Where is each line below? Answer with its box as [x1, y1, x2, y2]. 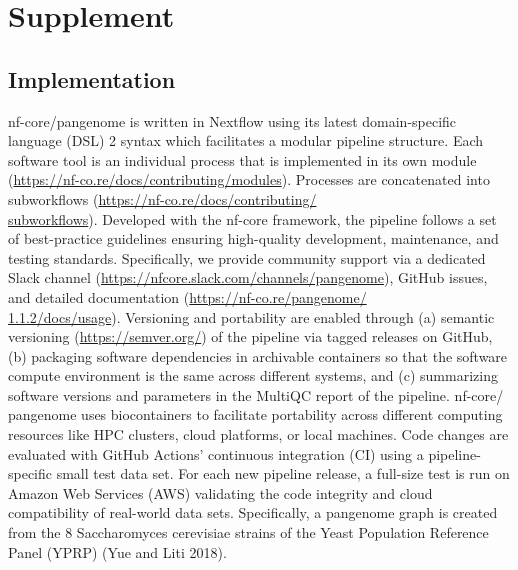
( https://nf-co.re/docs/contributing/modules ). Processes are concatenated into [8, 169, 490, 190]
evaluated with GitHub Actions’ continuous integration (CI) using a [8, 443, 424, 464]
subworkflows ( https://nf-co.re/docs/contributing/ [8, 188, 317, 209]
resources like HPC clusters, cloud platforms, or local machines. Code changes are [8, 424, 509, 445]
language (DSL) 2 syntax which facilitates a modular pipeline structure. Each [8, 130, 484, 151]
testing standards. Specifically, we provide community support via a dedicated [8, 247, 486, 268]
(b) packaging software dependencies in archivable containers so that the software [8, 345, 508, 366]
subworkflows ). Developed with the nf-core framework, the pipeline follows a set [8, 208, 497, 229]
